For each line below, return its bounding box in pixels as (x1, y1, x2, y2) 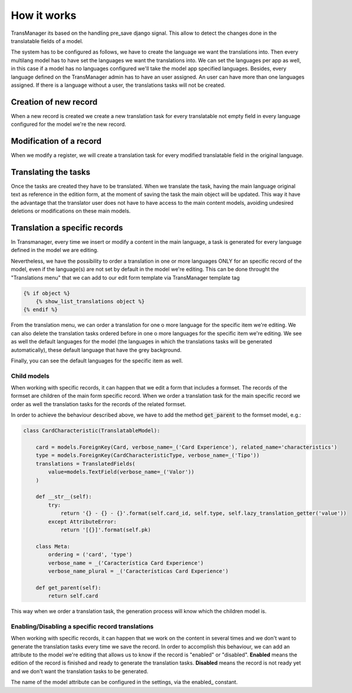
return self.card (48, 593, 98, 599)
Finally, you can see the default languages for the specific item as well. (11, 357, 183, 364)
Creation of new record (11, 97, 98, 107)
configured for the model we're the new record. (11, 121, 127, 128)
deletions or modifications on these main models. (11, 207, 131, 215)
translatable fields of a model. (11, 37, 84, 44)
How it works (11, 9, 77, 22)
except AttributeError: (48, 518, 117, 525)
